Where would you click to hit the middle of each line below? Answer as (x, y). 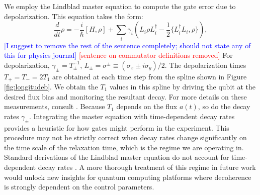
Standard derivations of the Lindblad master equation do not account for (117, 157)
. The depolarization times (205, 65)
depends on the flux (147, 106)
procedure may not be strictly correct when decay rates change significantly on (125, 137)
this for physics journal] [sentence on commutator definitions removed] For (118, 55)
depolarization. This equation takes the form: (74, 16)
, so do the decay (224, 106)
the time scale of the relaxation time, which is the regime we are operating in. (124, 147)
